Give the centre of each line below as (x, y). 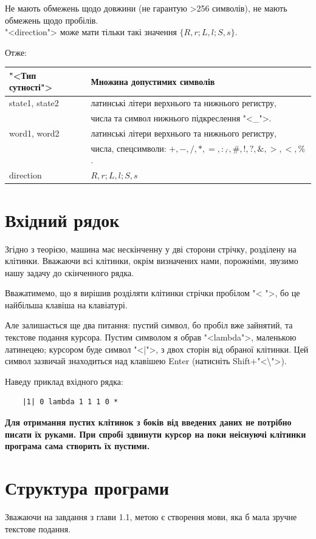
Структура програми (87, 487)
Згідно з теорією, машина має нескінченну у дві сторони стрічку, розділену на (151, 249)
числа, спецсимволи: (129, 148)
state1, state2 (34, 103)
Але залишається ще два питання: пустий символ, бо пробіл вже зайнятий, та (149, 325)
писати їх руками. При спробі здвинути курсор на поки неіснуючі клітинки (156, 434)
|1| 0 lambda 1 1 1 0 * (70, 402)
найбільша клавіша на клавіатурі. (66, 304)
